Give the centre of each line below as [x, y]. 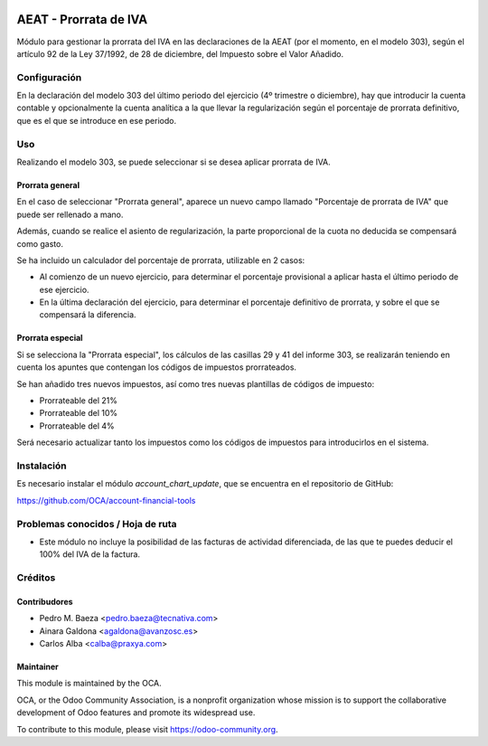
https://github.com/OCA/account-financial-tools [106, 500]
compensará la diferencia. [88, 315]
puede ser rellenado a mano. [70, 214]
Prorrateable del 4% [77, 426]
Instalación [42, 466]
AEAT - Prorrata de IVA [82, 19]
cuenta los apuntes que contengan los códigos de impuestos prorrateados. [157, 367]
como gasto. [40, 243]
